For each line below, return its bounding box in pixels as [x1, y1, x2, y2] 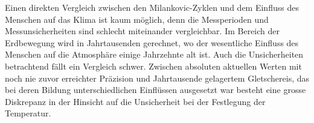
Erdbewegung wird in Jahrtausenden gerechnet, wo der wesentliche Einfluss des [5, 36, 299, 49]
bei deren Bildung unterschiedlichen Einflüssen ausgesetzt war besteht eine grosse [5, 83, 306, 96]
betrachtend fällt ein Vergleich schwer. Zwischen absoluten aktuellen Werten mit [5, 59, 302, 72]
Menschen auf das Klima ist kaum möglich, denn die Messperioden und [5, 13, 269, 25]
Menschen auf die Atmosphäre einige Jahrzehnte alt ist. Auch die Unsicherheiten [5, 48, 304, 61]
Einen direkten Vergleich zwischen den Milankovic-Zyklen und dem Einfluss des [5, 1, 299, 13]
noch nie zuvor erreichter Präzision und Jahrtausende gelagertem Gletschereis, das [5, 71, 309, 84]
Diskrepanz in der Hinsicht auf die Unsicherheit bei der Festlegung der [5, 95, 266, 107]
